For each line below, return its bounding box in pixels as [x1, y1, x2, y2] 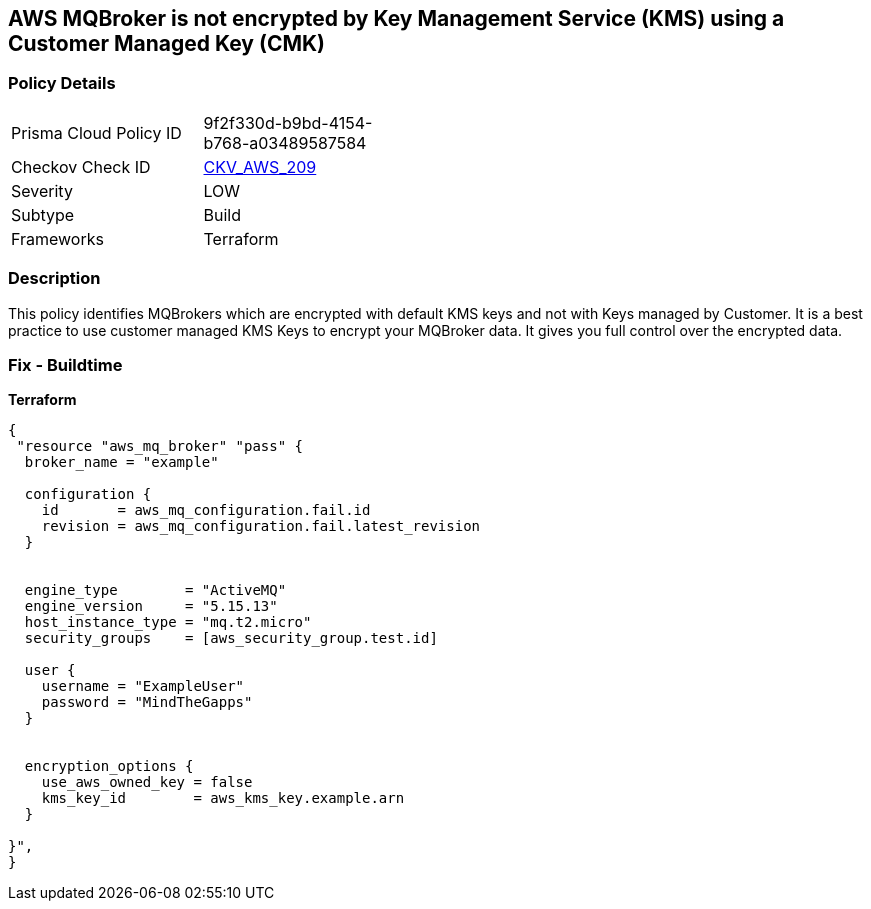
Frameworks [11, 228, 104, 249]
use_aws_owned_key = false [41, 774, 253, 791]
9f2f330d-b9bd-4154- [203, 112, 373, 133]
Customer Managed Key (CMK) [8, 31, 325, 56]
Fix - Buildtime [8, 354, 123, 375]
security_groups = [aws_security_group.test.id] [24, 630, 438, 647]
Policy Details [8, 73, 116, 94]
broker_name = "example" [24, 454, 219, 471]
